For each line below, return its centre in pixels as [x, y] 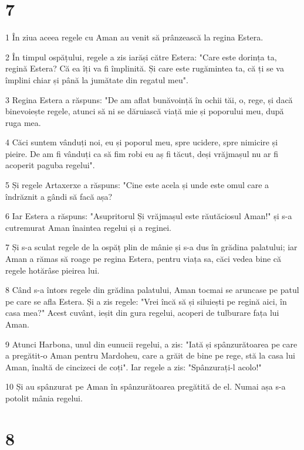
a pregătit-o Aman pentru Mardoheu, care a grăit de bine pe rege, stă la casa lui [150, 355]
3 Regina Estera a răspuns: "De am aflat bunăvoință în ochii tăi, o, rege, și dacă [149, 99]
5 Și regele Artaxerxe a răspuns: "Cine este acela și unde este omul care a [137, 185]
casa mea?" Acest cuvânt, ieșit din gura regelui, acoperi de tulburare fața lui [142, 313]
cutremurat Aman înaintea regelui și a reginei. [88, 227]
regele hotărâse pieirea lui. [53, 270]
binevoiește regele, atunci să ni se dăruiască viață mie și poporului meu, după [145, 111]
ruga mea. [23, 122]
